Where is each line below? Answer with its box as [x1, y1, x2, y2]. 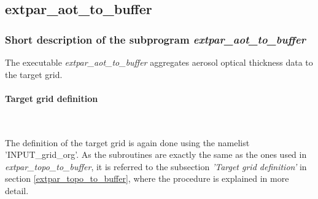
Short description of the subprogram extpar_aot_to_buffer [5, 31, 306, 47]
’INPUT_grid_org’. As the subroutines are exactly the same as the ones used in [5, 148, 307, 161]
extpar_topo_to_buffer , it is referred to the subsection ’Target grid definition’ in [5, 160, 307, 173]
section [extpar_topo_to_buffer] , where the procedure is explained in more [5, 172, 289, 185]
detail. [5, 184, 29, 197]
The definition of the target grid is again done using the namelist [5, 136, 250, 149]
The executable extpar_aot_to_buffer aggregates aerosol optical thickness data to [5, 56, 313, 68]
